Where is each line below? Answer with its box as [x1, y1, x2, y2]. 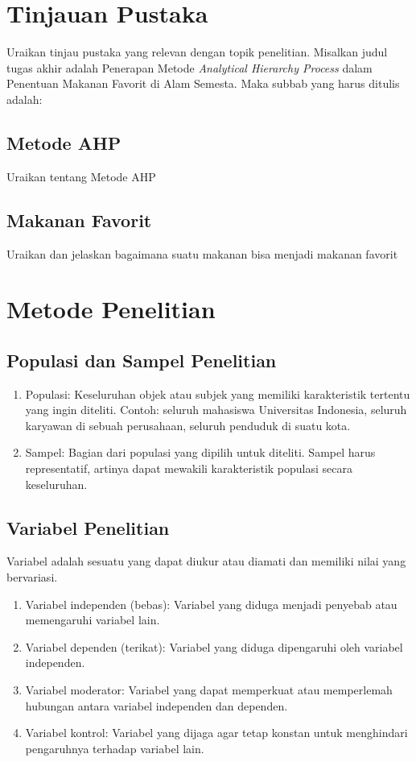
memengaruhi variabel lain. [25, 611, 160, 628]
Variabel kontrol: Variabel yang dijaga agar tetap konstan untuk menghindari [25, 724, 408, 741]
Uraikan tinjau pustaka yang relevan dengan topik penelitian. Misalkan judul [6, 43, 388, 60]
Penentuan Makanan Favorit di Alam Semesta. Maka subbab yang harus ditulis [6, 75, 400, 92]
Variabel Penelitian [6, 515, 170, 540]
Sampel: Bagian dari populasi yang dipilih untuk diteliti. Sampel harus [25, 444, 376, 461]
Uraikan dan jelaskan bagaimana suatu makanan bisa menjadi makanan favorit [6, 245, 398, 262]
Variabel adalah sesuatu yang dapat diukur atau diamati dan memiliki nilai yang [6, 553, 406, 569]
